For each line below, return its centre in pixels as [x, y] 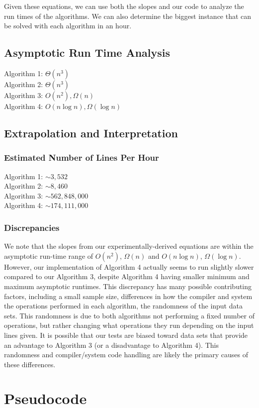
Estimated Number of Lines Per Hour [82, 157]
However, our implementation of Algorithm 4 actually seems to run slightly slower [129, 266]
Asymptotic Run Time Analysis [87, 52]
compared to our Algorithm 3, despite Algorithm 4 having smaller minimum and [127, 276]
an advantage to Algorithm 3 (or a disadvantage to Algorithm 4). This [111, 345]
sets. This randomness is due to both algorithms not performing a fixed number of [129, 315]
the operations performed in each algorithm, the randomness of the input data [123, 306]
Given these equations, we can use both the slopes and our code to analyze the [124, 6]
